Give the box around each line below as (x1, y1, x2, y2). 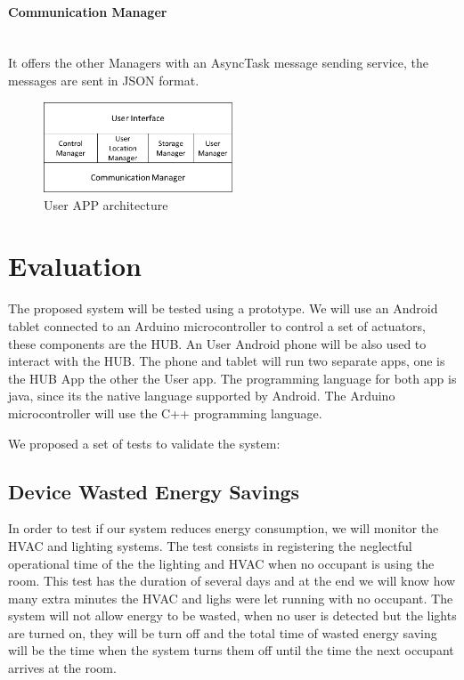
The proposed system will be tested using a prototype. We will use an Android (8, 299, 438, 318)
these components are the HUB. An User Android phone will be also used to (8, 334, 427, 352)
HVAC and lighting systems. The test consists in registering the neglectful (8, 536, 412, 555)
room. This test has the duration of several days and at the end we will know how (8, 571, 456, 590)
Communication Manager (8, 2, 167, 20)
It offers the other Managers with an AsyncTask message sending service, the (8, 53, 429, 72)
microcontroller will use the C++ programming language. (8, 403, 322, 422)
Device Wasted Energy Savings (8, 477, 300, 505)
